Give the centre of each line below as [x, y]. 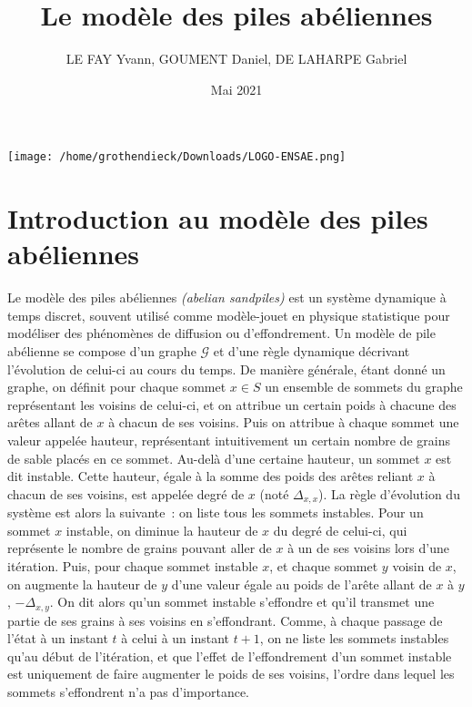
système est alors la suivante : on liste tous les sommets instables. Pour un [216, 512]
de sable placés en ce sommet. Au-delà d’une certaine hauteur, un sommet [214, 458]
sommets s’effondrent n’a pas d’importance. [128, 692]
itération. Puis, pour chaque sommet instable [133, 566]
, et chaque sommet [324, 566]
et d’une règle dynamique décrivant [311, 351]
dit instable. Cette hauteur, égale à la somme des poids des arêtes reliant [211, 476]
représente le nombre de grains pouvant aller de [140, 548]
